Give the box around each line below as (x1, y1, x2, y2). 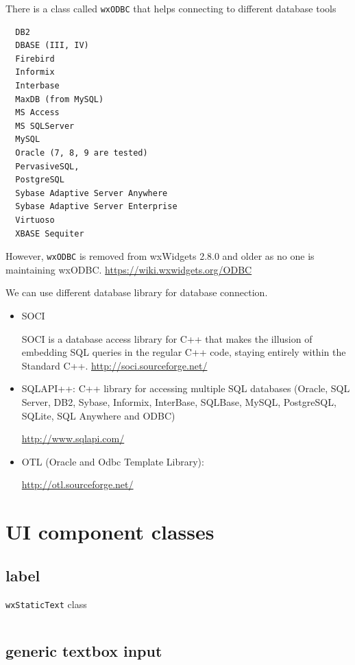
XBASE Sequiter (15, 228, 84, 239)
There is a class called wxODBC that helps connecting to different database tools (5, 1, 336, 15)
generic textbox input (5, 640, 162, 661)
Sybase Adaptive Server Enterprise (15, 202, 177, 212)
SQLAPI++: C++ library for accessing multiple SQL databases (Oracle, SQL (21, 381, 350, 396)
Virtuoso (15, 215, 55, 225)
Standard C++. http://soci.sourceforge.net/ (21, 358, 208, 372)
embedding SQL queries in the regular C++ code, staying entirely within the (21, 345, 346, 359)
